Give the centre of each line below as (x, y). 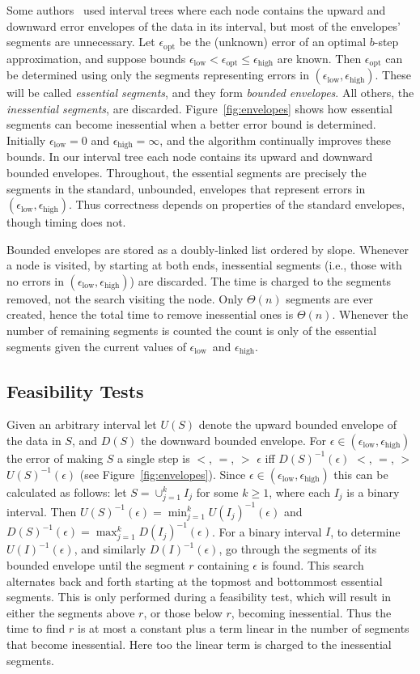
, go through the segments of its (298, 549)
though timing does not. (66, 222)
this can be (361, 474)
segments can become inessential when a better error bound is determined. (191, 124)
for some (217, 492)
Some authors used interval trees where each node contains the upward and (196, 10)
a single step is (154, 458)
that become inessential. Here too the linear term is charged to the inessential (199, 644)
